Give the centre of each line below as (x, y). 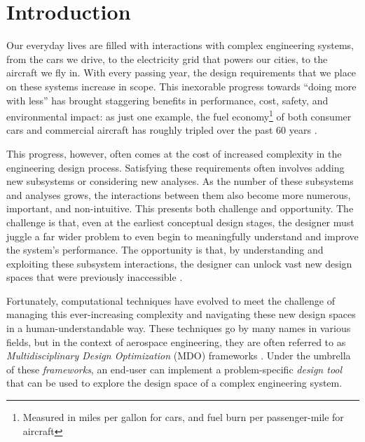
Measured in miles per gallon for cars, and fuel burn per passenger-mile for (183, 417)
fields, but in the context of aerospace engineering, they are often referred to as (176, 341)
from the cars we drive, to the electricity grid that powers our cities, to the (167, 58)
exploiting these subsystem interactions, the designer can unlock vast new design (179, 263)
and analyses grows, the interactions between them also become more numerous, (179, 194)
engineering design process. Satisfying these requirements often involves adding (175, 167)
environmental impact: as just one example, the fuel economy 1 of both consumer (179, 115)
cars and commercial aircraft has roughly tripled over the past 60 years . (162, 130)
